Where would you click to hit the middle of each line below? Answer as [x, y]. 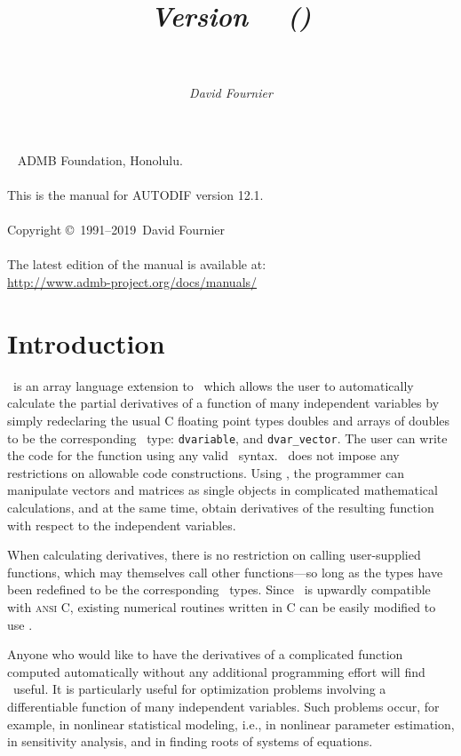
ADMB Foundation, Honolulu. [100, 159]
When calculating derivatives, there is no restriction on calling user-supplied [214, 555]
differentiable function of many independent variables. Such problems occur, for [223, 706]
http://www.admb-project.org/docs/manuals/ [132, 282]
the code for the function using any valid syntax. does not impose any [203, 455]
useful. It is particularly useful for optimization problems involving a [199, 689]
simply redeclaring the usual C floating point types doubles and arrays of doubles [229, 420]
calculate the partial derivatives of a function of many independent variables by [223, 403]
